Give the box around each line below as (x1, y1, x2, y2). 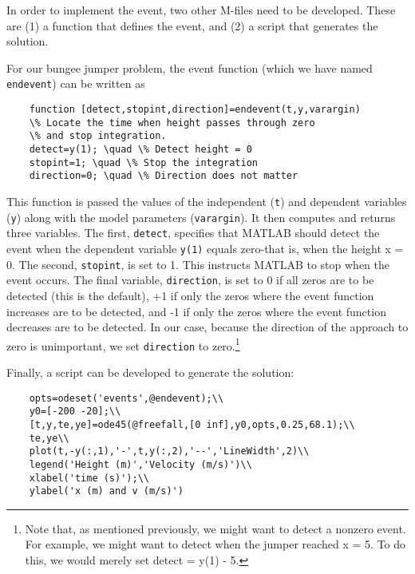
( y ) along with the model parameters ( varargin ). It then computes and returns (6, 208, 396, 225)
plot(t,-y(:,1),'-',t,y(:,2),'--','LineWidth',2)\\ (29, 445, 310, 457)
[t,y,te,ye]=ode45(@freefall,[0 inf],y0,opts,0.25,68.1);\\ (29, 418, 355, 430)
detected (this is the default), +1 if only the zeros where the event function (6, 287, 374, 303)
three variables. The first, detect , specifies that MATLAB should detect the (6, 224, 380, 241)
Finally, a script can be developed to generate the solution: (6, 364, 294, 380)
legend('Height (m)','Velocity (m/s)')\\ (29, 458, 252, 470)
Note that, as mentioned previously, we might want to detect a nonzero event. (25, 520, 406, 536)
